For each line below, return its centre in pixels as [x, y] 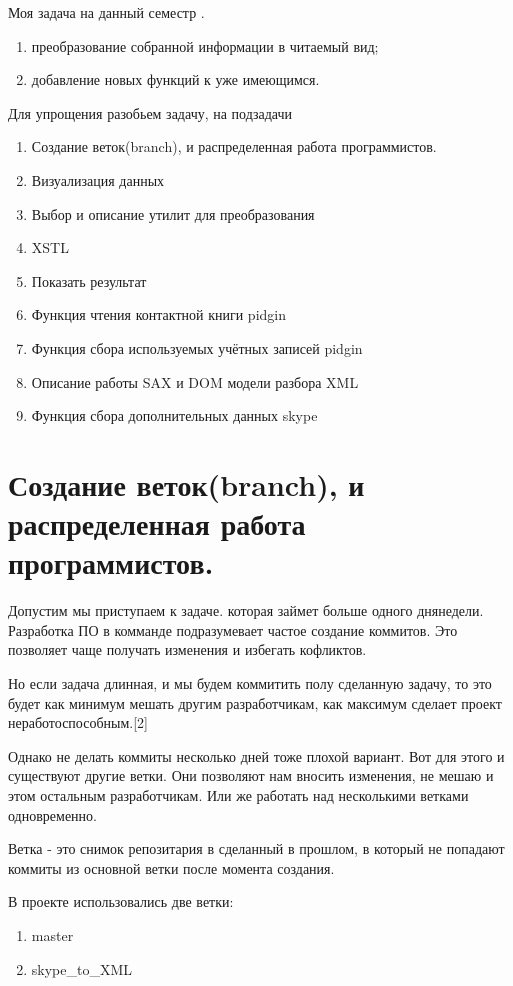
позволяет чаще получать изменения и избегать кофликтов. [187, 649]
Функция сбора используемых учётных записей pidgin [197, 347]
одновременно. [52, 814]
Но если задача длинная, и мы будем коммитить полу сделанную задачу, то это [250, 683]
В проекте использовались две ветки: [121, 901]
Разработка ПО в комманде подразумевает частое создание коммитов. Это [233, 629]
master [52, 934]
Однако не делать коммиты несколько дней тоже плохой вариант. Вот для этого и [256, 755]
